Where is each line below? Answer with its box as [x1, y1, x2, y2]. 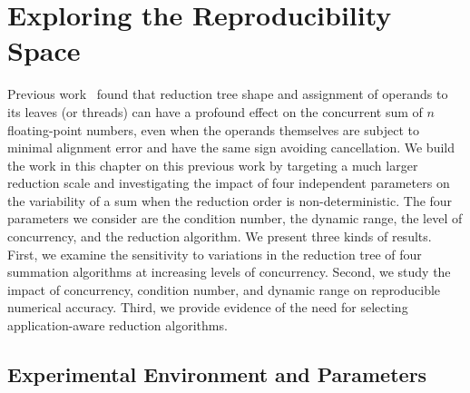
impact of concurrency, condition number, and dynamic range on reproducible [7, 280, 441, 299]
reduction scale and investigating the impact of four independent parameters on [7, 173, 450, 192]
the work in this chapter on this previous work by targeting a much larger [7, 155, 418, 174]
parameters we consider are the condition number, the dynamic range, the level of [7, 209, 463, 228]
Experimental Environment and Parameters [7, 360, 427, 388]
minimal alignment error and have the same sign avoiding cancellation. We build [7, 138, 455, 157]
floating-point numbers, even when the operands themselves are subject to [7, 120, 419, 139]
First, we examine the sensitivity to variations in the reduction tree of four [7, 244, 422, 263]
